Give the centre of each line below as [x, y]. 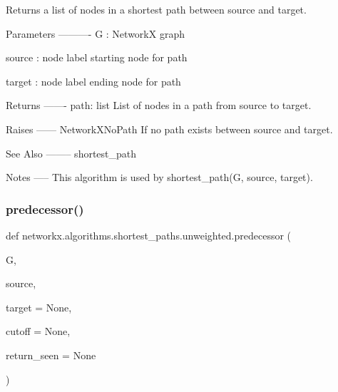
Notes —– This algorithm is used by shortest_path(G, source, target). [159, 177]
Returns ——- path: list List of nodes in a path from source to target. [159, 105]
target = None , [39, 307]
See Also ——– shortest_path [71, 153]
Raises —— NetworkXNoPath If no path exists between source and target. [169, 129]
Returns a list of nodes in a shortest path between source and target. [156, 9]
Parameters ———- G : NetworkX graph [95, 33]
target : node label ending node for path [93, 81]
